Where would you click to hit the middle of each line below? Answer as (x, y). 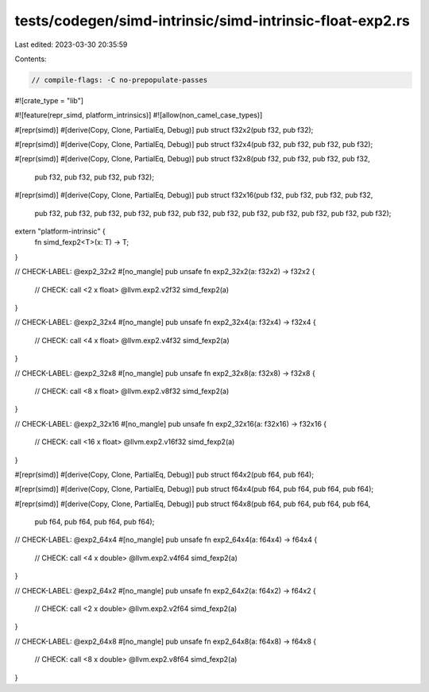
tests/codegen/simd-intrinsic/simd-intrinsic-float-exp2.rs (213, 21)
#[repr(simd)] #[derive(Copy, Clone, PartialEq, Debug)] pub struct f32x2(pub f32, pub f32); (164, 130)
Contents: (31, 59)
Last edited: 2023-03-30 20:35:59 (71, 44)
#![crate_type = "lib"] (49, 100)
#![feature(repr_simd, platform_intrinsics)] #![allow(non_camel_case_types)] (139, 115)
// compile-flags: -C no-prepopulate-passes (120, 80)
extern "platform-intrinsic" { (60, 231)
